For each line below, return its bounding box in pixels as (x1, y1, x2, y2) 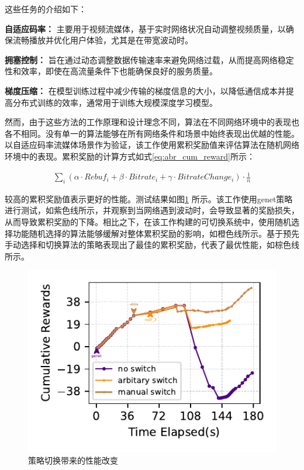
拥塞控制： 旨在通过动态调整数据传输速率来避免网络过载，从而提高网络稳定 (5, 53, 294, 65)
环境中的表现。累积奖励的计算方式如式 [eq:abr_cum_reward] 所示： (5, 150, 255, 162)
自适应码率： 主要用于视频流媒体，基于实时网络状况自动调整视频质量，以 (5, 22, 286, 34)
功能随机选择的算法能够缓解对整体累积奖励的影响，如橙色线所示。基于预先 (12, 227, 299, 239)
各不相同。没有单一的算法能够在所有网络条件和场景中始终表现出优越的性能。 (5, 127, 299, 139)
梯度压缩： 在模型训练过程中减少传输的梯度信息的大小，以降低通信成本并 (5, 84, 286, 96)
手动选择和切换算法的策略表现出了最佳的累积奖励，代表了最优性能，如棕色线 (5, 239, 299, 251)
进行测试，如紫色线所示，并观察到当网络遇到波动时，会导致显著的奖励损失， (5, 204, 299, 216)
